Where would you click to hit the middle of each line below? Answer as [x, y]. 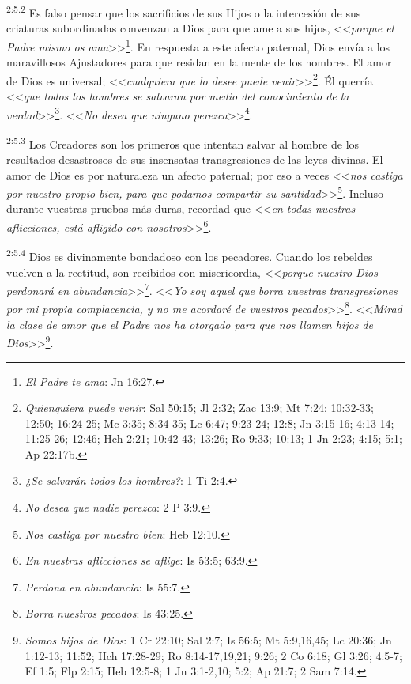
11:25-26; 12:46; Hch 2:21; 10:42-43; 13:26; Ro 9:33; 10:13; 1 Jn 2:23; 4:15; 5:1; [213, 438]
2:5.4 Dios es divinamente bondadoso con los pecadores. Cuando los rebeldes [190, 255]
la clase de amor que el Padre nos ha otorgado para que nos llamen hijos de [190, 324]
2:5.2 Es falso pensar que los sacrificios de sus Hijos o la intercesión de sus [184, 11]
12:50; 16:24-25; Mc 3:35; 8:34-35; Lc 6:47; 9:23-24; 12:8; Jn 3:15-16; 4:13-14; [209, 423]
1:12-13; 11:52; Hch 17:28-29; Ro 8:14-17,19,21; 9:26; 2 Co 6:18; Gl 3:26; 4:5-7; [213, 655]
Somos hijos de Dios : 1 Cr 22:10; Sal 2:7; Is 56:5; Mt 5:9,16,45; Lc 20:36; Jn [208, 640]
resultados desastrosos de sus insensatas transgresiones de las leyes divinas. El [195, 159]
